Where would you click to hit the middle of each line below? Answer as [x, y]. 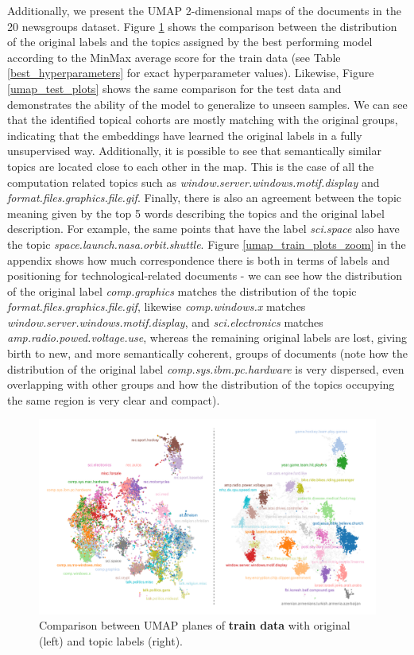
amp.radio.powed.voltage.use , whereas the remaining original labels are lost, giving [207, 337]
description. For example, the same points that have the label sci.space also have [203, 229]
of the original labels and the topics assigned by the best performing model [190, 42]
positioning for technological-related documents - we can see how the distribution [205, 275]
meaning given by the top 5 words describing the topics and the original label [196, 213]
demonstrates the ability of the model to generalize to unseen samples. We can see [207, 104]
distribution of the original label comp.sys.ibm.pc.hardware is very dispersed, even [206, 368]
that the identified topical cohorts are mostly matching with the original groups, [203, 120]
